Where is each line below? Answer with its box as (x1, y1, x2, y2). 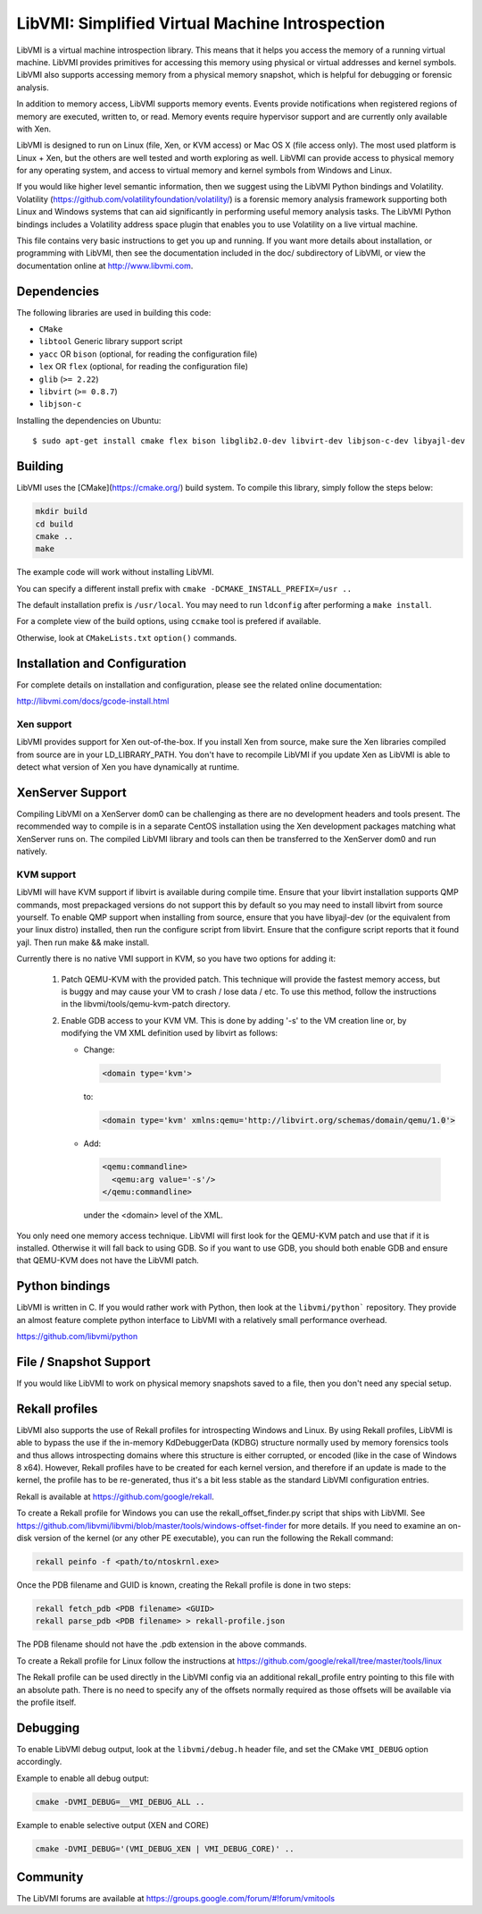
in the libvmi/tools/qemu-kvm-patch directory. (61, 999, 231, 1009)
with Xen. (16, 123, 52, 134)
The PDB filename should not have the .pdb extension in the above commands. (16, 1639, 307, 1649)
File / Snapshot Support (16, 1354, 151, 1370)
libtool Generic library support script (38, 336, 183, 347)
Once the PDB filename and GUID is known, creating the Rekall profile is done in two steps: (16, 1580, 352, 1590)
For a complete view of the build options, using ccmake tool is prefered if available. (16, 616, 321, 627)
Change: (83, 1044, 115, 1055)
